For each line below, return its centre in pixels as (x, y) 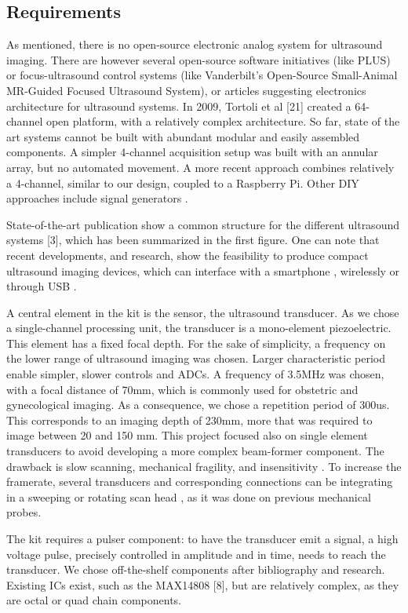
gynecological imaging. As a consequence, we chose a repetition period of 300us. (198, 405)
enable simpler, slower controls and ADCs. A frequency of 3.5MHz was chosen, (195, 374)
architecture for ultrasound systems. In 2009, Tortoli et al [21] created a (179, 106)
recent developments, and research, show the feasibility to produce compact (188, 255)
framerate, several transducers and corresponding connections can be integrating (200, 482)
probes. (24, 512)
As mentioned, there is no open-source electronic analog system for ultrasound (195, 44)
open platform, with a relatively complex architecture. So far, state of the (223, 121)
